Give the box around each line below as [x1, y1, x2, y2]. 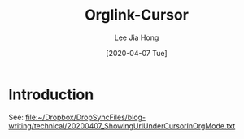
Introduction [8, 85, 94, 103]
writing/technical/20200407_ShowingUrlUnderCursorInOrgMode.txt [8, 120, 236, 131]
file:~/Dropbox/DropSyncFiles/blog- [25, 112, 146, 122]
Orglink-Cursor [84, 6, 190, 24]
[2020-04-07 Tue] [105, 48, 168, 58]
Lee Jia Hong [114, 33, 159, 42]
